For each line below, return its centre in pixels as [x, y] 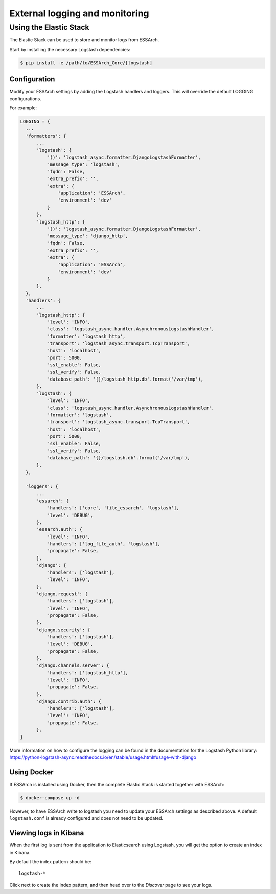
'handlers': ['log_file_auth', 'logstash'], [103, 544]
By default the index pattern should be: [50, 861]
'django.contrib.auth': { [69, 701]
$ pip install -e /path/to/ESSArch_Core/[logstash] [86, 63]
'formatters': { [46, 136]
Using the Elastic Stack [49, 27]
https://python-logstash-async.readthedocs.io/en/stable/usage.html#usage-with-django [103, 757]
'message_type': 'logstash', [83, 164]
